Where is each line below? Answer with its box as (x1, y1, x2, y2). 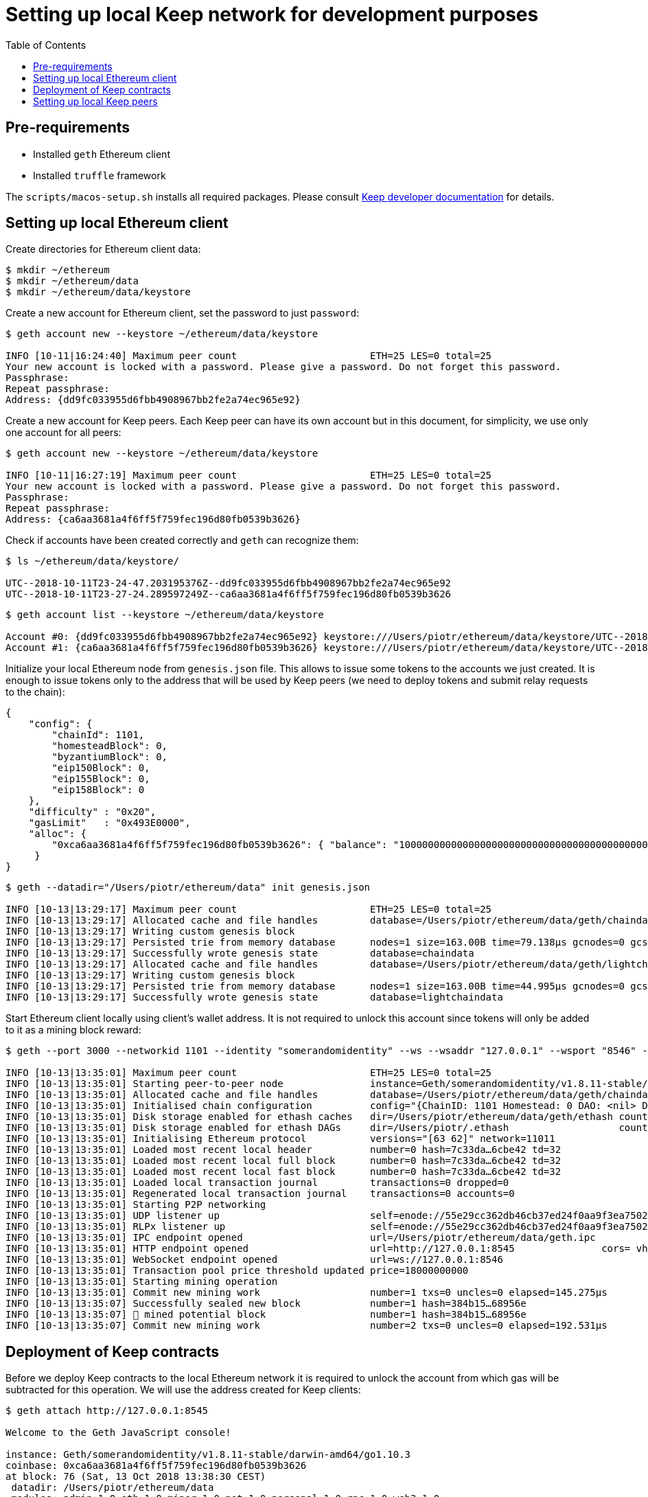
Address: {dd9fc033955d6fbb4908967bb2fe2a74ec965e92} (5, 394, 301, 406)
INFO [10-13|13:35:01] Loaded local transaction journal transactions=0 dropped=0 (5, 1177, 509, 1189)
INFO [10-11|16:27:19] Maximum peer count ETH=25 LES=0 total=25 (5, 470, 492, 481)
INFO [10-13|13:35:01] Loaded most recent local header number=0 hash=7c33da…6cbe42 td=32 (5, 1144, 562, 1156)
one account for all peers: (5, 426, 121, 439)
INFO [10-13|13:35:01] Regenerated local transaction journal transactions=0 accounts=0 (5, 1188, 515, 1200)
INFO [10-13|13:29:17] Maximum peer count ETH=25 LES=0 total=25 (5, 904, 492, 915)
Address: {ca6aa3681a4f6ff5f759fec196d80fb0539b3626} (5, 514, 301, 525)
